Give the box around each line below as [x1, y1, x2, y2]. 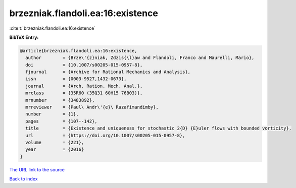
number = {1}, [25, 111, 79, 117]
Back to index [9, 176, 38, 182]
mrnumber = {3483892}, [25, 97, 95, 103]
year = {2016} [25, 147, 84, 152]
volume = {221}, [25, 140, 84, 145]
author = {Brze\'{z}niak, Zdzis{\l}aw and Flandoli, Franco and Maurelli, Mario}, [25, 55, 255, 60]
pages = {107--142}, [25, 118, 98, 124]
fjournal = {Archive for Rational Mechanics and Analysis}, [25, 69, 191, 75]
